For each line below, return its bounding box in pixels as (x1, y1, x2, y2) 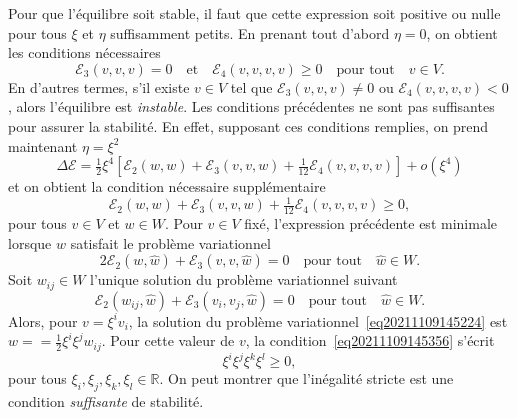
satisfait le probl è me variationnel (70, 232, 271, 253)
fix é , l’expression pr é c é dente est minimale (244, 213, 497, 234)
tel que (230, 76, 273, 97)
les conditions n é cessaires (8, 42, 161, 63)
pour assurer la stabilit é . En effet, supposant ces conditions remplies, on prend (8, 115, 489, 136)
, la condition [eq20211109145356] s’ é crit (245, 330, 495, 351)
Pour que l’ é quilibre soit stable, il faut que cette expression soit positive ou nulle (8, 3, 501, 23)
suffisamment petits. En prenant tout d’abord (110, 22, 390, 43)
